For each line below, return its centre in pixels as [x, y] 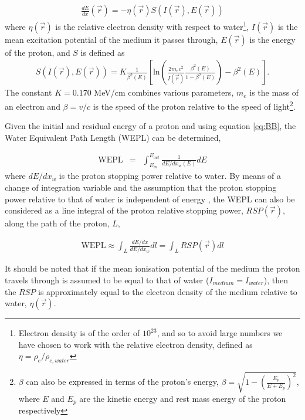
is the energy [272, 39]
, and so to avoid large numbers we [220, 333]
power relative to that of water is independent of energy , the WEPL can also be [150, 199]
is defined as [103, 52]
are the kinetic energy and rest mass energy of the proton [183, 398]
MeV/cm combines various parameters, [164, 92]
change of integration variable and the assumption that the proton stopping [141, 187]
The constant [28, 92]
